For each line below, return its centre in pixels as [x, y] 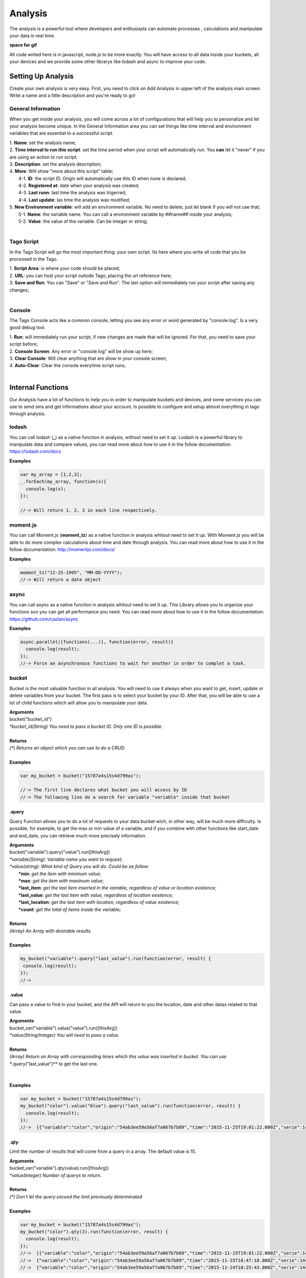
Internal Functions [39, 387]
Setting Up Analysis [42, 76]
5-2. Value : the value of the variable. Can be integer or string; [83, 221]
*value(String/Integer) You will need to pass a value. [65, 1035]
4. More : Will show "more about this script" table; [61, 171]
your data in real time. [32, 35]
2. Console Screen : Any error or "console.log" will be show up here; [81, 351]
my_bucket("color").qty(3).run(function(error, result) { [94, 1231]
